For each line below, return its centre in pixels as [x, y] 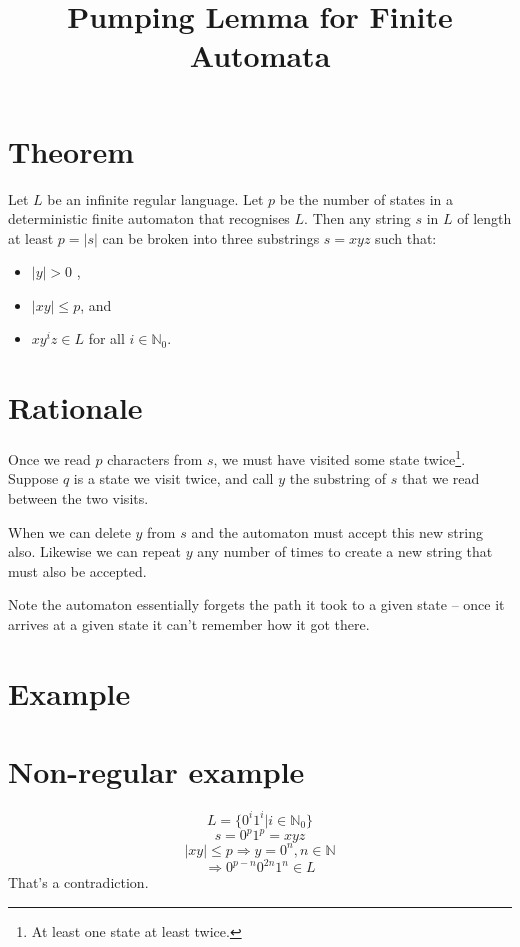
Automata [260, 55]
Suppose [33, 478]
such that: [406, 237]
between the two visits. [78, 498]
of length [484, 218]
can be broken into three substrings [211, 237]
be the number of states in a [366, 198]
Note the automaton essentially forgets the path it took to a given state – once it [256, 604]
